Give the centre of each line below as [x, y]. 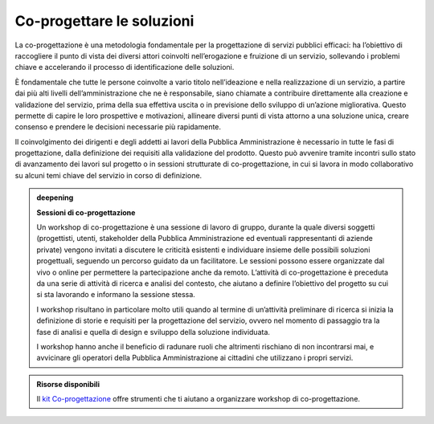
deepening [55, 198]
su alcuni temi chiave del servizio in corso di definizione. [108, 175]
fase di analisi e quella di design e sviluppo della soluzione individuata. [154, 332]
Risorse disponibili [68, 384]
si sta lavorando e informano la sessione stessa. [116, 295]
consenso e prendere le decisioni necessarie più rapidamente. [118, 127]
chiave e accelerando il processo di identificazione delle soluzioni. [125, 67]
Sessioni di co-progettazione [86, 212]
